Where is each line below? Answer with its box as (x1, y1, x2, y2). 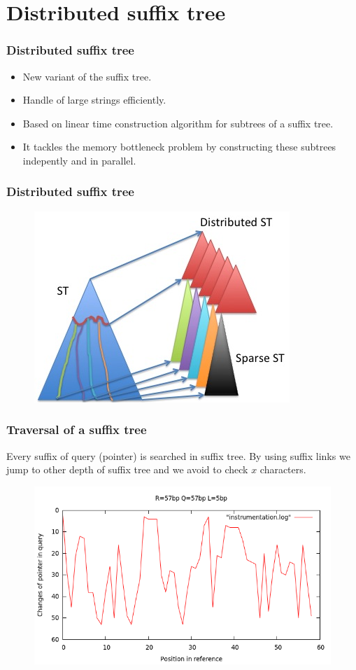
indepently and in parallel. (22, 153, 136, 167)
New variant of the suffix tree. (22, 69, 152, 83)
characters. (259, 462, 306, 477)
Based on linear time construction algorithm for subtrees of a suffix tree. (22, 116, 334, 130)
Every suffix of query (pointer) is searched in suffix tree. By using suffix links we (6, 448, 350, 463)
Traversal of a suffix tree (6, 421, 147, 438)
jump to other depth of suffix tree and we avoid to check (6, 462, 248, 477)
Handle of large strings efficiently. (22, 92, 166, 107)
